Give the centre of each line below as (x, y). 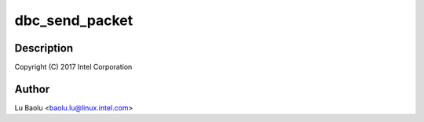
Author (32, 89)
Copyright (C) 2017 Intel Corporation (73, 67)
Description (44, 48)
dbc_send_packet (74, 20)
